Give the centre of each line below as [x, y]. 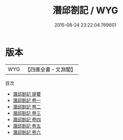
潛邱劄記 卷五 [27, 126]
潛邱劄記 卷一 [27, 100]
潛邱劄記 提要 [27, 94]
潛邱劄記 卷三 [27, 113]
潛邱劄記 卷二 [27, 107]
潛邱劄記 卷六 [27, 132]
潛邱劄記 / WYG [85, 10]
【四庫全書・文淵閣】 [51, 69]
